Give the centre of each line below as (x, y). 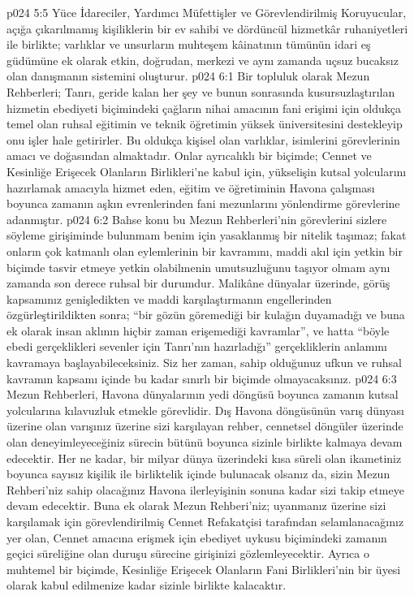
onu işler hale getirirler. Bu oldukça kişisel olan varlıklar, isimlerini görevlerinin (203, 139)
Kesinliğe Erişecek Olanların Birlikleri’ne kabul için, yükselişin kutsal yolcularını (207, 171)
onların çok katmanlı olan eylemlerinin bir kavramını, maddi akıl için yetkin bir (205, 250)
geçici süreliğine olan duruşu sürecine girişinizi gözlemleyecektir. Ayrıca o (188, 553)
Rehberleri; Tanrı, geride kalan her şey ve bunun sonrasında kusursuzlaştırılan (201, 91)
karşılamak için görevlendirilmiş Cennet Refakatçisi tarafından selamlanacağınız (205, 521)
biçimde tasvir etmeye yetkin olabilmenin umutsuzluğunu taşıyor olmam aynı (198, 267)
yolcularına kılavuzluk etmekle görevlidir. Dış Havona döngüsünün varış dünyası (205, 410)
